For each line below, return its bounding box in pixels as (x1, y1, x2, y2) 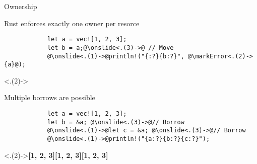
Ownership (4, 1, 37, 11)
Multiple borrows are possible (4, 92, 95, 103)
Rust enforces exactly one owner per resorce (4, 18, 140, 28)
